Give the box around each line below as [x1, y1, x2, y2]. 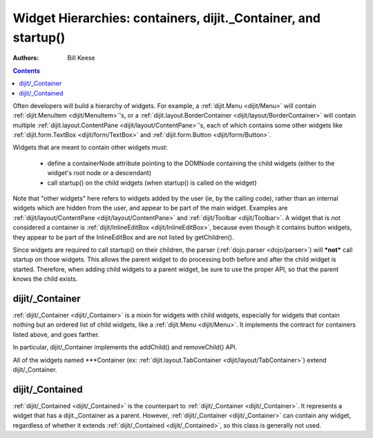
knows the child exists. [12, 275, 78, 283]
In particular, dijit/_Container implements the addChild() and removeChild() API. [12, 343, 238, 352]
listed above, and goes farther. [12, 330, 100, 338]
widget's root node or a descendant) [47, 169, 152, 177]
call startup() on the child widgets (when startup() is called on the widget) [47, 179, 257, 187]
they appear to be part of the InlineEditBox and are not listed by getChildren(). [12, 232, 234, 241]
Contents [12, 66, 41, 75]
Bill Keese [67, 54, 95, 62]
